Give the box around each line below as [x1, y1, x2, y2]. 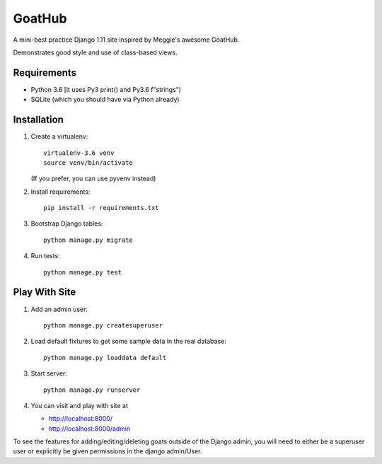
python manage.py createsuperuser [43, 321, 163, 329]
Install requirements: [30, 187, 91, 196]
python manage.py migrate [43, 236, 134, 244]
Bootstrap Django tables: [30, 219, 103, 228]
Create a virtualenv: [30, 132, 88, 141]
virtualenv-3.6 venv [43, 149, 115, 157]
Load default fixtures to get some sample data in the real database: [30, 337, 226, 346]
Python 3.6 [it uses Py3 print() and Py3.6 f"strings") [30, 85, 182, 93]
